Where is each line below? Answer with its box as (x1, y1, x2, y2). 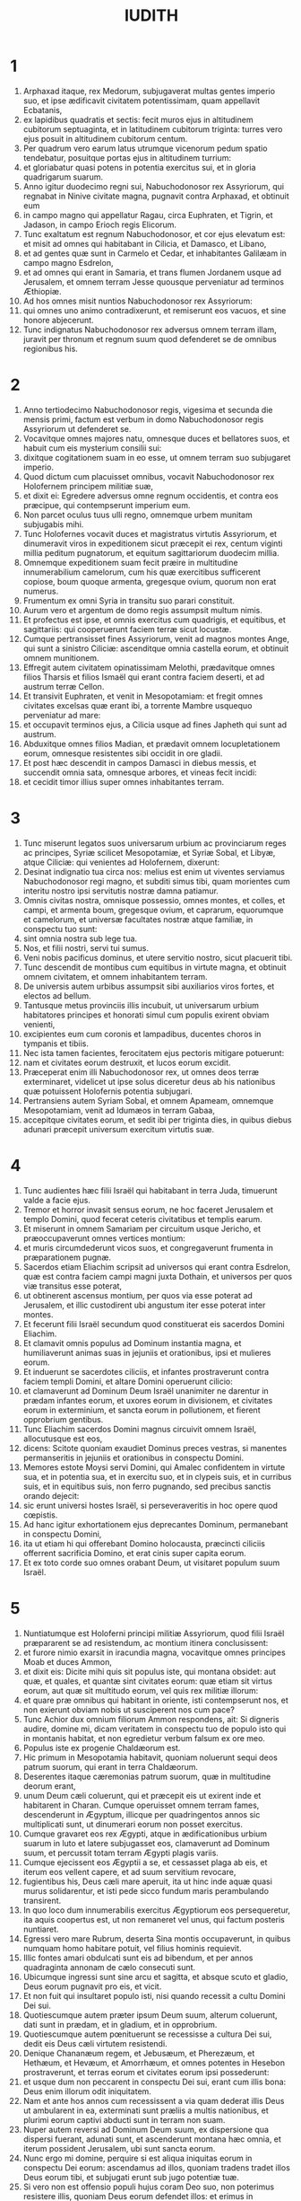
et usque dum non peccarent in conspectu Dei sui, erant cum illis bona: (22, 2076, 287, 2087)
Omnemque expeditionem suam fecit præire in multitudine (22, 557, 238, 568)
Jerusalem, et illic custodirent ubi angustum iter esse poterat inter (22, 1299, 266, 1310)
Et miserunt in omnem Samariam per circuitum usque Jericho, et (22, 1223, 262, 1234)
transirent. (22, 1895, 62, 1906)
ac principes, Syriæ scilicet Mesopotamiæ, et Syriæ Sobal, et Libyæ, (22, 847, 276, 858)
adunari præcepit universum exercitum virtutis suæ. (22, 1123, 214, 1134)
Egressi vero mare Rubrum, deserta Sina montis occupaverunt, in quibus (22, 1932, 291, 1944)
